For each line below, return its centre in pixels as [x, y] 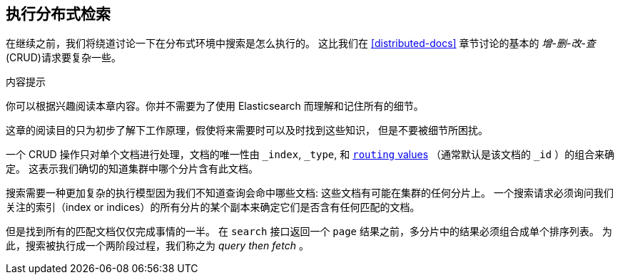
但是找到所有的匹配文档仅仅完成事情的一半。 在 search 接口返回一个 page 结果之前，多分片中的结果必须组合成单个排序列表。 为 [309, 232]
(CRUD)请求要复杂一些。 [63, 58]
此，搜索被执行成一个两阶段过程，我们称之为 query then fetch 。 [157, 246]
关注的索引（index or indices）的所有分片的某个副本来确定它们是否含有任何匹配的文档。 [213, 207]
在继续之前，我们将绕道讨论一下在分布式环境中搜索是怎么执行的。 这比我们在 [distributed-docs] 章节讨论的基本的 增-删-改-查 [301, 43]
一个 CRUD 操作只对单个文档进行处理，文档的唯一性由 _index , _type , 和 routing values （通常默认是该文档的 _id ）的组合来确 [310, 155]
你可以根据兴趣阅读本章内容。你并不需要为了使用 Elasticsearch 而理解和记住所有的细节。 [215, 106]
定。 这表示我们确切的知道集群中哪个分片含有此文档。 [132, 169]
